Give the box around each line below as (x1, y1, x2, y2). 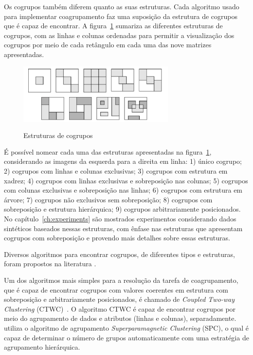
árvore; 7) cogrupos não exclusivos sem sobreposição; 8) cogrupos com (4, 194, 213, 204)
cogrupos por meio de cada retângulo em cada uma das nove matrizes (4, 39, 212, 50)
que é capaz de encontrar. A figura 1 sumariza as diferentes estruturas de (4, 20, 223, 31)
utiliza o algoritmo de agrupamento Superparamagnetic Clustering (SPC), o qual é (4, 322, 249, 333)
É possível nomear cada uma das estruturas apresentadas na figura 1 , (4, 146, 212, 157)
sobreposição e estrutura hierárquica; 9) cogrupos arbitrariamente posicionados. (4, 204, 241, 214)
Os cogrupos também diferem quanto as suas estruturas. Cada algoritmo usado (4, 1, 239, 11)
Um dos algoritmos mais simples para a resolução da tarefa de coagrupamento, (4, 275, 238, 285)
